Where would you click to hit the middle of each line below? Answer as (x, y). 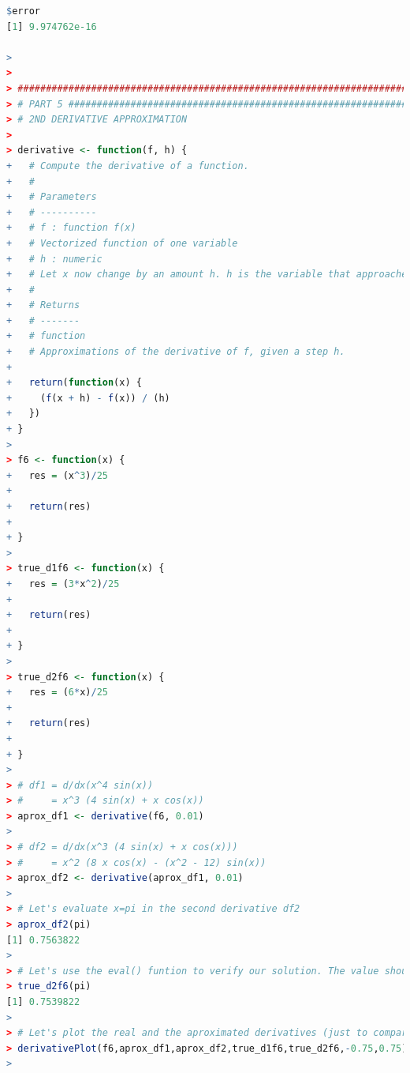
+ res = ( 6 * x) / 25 (57, 693)
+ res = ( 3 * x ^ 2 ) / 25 (63, 584)
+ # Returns (43, 305)
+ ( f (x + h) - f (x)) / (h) (88, 398)
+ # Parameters (52, 197)
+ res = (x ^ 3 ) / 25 (57, 475)
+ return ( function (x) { (74, 383)
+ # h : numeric (54, 259)
